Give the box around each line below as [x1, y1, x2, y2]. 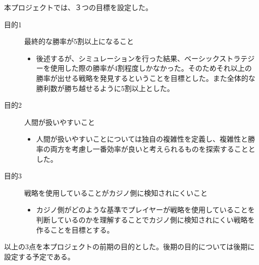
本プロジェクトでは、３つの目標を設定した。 [4, 2, 152, 12]
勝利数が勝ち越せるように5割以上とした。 [36, 82, 174, 93]
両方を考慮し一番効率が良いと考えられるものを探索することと [50, 143, 255, 154]
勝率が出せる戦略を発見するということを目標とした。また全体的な [36, 72, 255, 83]
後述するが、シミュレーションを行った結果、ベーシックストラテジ [36, 53, 255, 63]
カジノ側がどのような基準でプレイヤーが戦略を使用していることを [36, 204, 255, 215]
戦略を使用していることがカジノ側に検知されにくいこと [24, 187, 208, 198]
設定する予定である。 [4, 251, 75, 261]
